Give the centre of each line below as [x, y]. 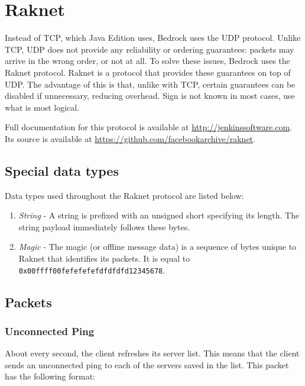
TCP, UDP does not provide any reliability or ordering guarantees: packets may [150, 49]
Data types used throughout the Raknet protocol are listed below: [124, 195]
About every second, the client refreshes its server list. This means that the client [152, 353]
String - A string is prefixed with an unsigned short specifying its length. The [159, 215]
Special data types [62, 170]
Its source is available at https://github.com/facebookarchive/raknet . [130, 138]
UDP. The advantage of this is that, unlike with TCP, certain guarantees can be [150, 84]
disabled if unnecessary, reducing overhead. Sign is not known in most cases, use [150, 96]
